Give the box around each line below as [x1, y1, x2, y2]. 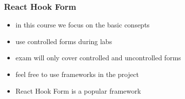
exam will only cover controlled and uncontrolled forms [15, 52, 181, 63]
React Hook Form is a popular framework [15, 85, 141, 96]
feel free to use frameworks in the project [15, 69, 139, 79]
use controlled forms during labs [15, 36, 112, 46]
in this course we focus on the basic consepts [15, 20, 150, 30]
